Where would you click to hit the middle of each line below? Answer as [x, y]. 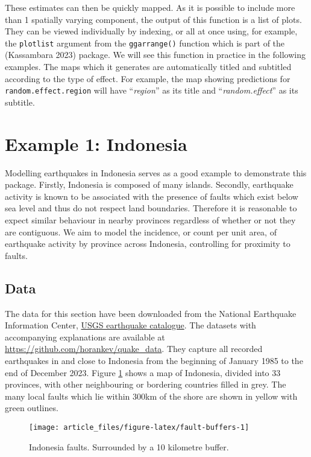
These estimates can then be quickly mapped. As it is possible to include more [150, 7]
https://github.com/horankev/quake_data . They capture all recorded [134, 349]
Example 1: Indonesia [96, 143]
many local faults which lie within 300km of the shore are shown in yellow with [151, 396]
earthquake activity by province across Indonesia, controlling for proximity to [148, 244]
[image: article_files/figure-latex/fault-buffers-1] [139, 427]
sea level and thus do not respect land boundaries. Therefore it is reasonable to [151, 208]
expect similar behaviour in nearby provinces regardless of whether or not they [150, 219]
